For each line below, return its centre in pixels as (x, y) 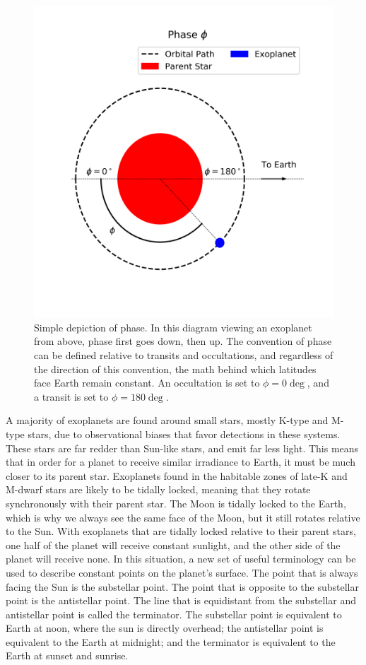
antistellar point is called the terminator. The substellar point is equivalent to (174, 614)
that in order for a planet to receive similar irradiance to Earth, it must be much (181, 462)
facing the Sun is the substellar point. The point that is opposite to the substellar (182, 586)
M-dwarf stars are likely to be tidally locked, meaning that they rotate (158, 489)
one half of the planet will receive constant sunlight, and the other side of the (173, 545)
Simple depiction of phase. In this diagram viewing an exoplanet (173, 327)
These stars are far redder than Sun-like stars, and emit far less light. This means (182, 448)
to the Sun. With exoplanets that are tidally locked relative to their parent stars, (181, 531)
